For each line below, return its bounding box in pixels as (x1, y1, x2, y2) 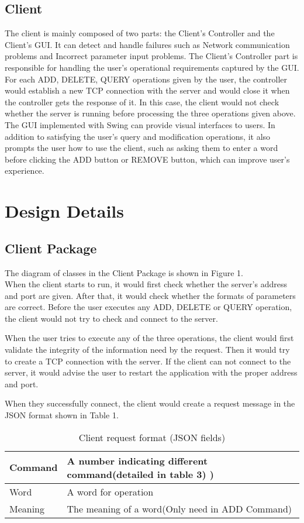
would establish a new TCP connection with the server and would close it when (5, 84, 290, 97)
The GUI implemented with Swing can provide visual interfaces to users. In (5, 118, 275, 130)
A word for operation (67, 484, 154, 498)
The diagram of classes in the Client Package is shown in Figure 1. (5, 266, 243, 278)
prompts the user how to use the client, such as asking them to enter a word (5, 142, 278, 154)
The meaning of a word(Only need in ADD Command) (67, 501, 292, 515)
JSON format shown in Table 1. (5, 409, 119, 421)
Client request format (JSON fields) (78, 430, 226, 444)
